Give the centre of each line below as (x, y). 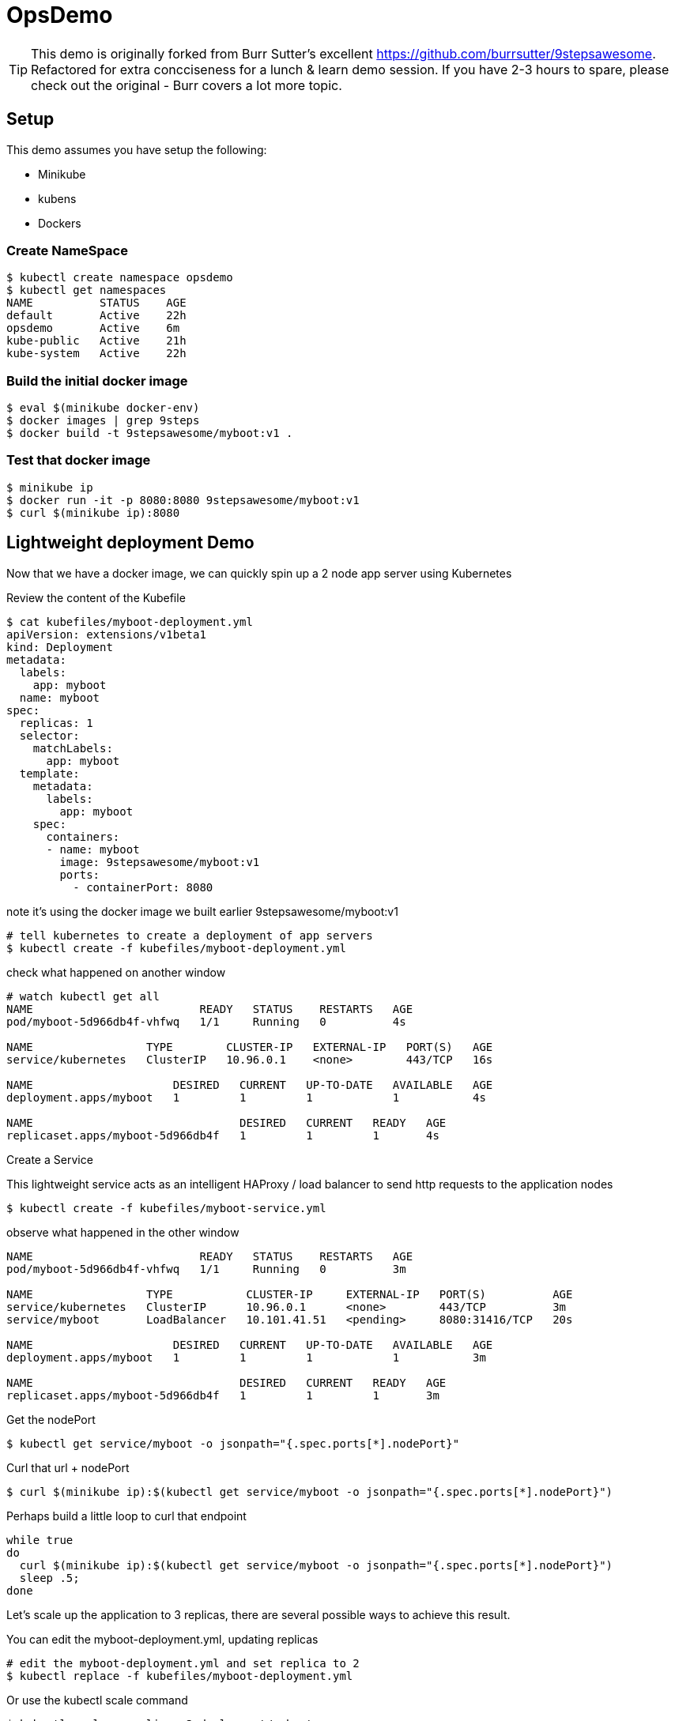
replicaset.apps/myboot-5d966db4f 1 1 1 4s (223, 1135)
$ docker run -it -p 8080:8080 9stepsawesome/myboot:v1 (183, 500)
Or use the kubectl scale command (97, 1700)
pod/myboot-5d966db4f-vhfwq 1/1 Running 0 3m (206, 1269)
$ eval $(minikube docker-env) (103, 408)
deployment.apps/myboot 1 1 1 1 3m (246, 1357)
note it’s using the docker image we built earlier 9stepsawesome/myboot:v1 (202, 911)
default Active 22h (96, 316)
